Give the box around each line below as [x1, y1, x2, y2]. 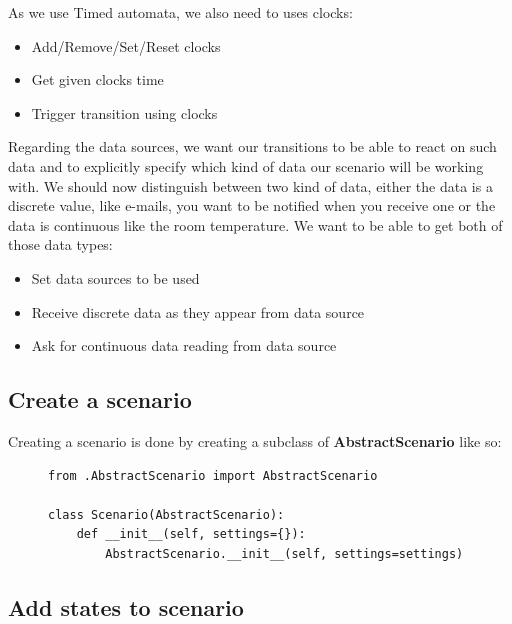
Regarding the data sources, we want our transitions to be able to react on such [8, 136, 497, 157]
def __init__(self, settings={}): [76, 527, 306, 542]
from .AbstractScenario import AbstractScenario [48, 468, 378, 483]
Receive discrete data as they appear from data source [31, 301, 365, 322]
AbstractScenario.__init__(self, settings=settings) [105, 546, 464, 561]
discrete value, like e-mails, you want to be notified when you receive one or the [8, 195, 496, 216]
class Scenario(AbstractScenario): [48, 507, 285, 522]
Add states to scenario [8, 591, 244, 622]
